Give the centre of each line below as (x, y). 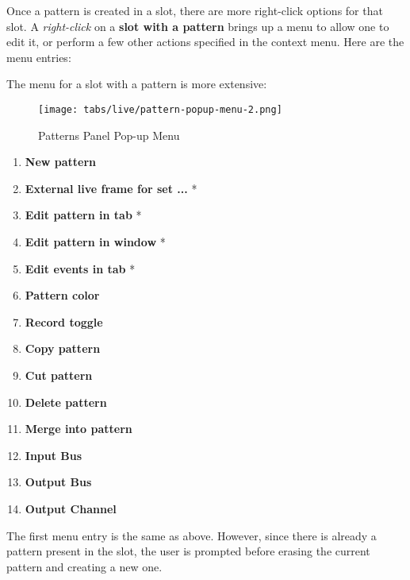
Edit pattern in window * (95, 242)
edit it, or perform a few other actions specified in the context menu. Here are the (205, 42)
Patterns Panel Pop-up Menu (109, 135)
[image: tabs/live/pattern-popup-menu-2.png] (160, 109)
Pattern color (62, 295)
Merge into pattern (79, 429)
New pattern (61, 162)
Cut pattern (59, 375)
